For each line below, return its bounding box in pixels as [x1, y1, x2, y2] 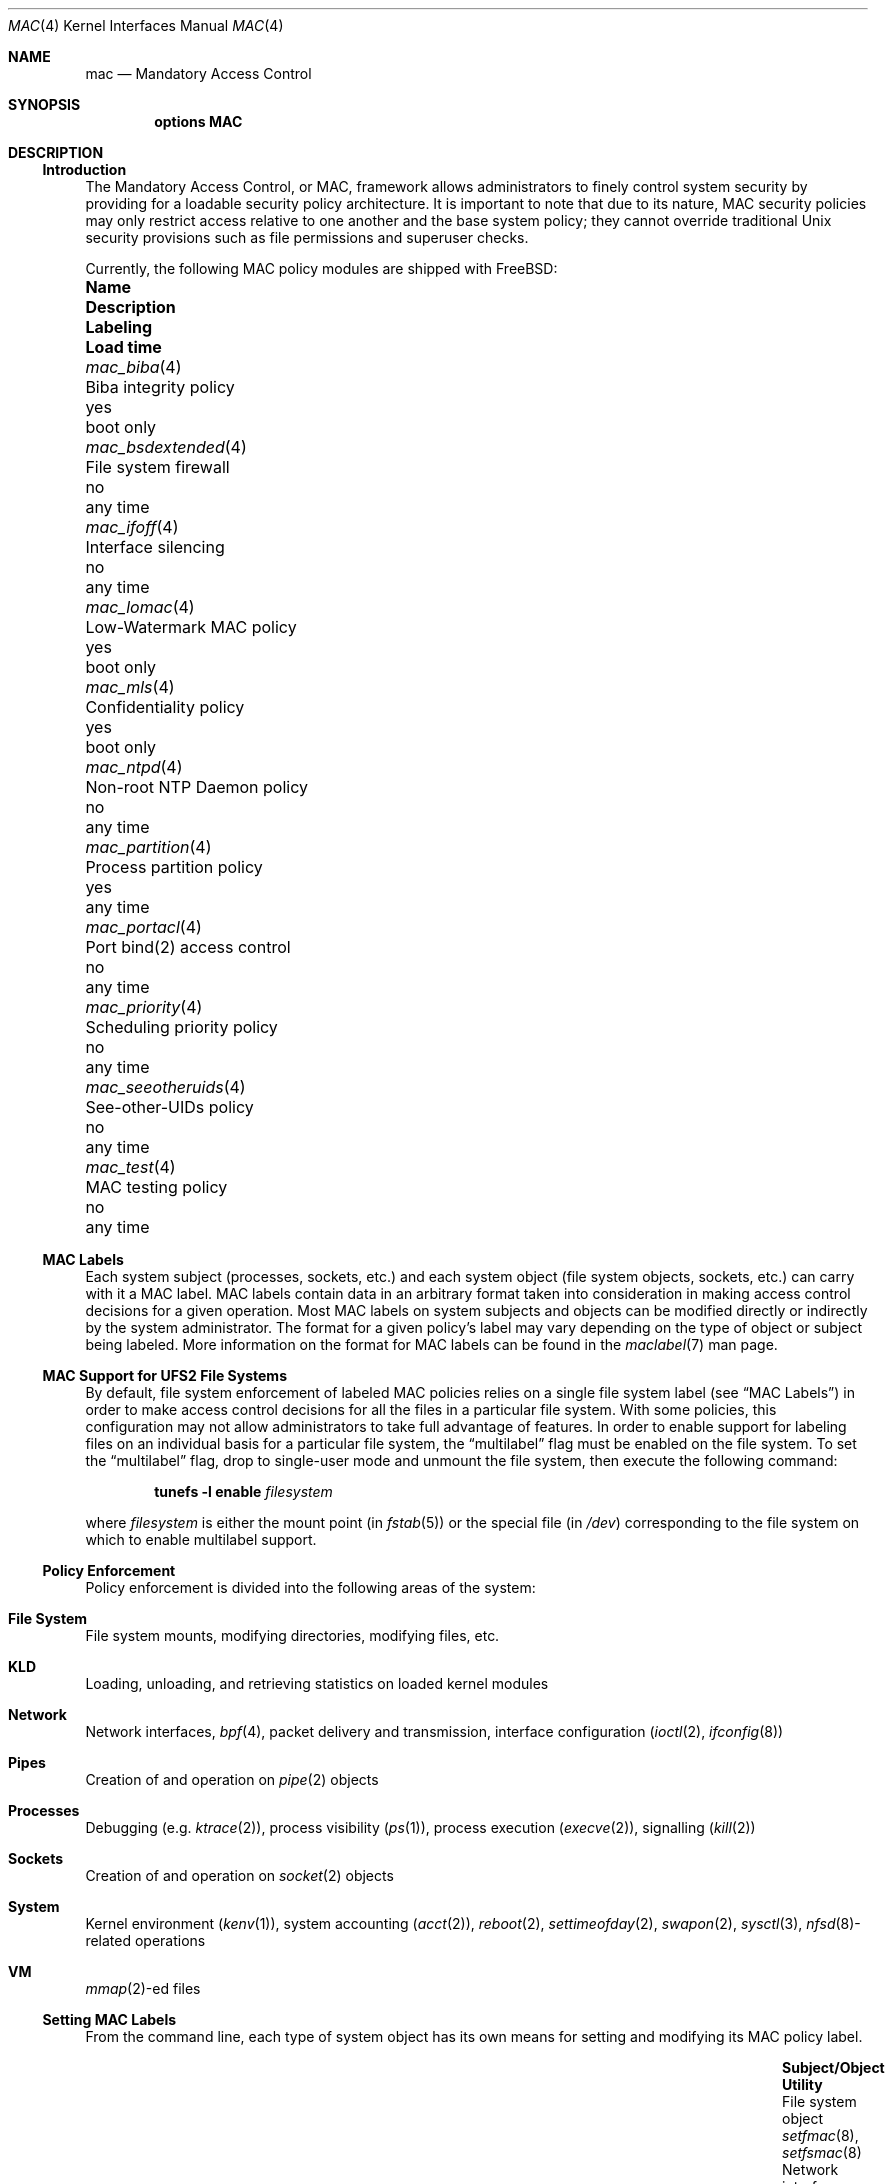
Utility [782, 2076, 823, 2093]
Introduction [42, 161, 127, 178]
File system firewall [85, 457, 230, 477]
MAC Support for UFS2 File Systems [42, 1367, 287, 1384]
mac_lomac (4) [85, 597, 195, 617]
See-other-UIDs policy [85, 1097, 254, 1117]
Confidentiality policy [85, 697, 245, 717]
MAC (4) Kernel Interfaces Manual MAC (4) [8, 17, 284, 34]
